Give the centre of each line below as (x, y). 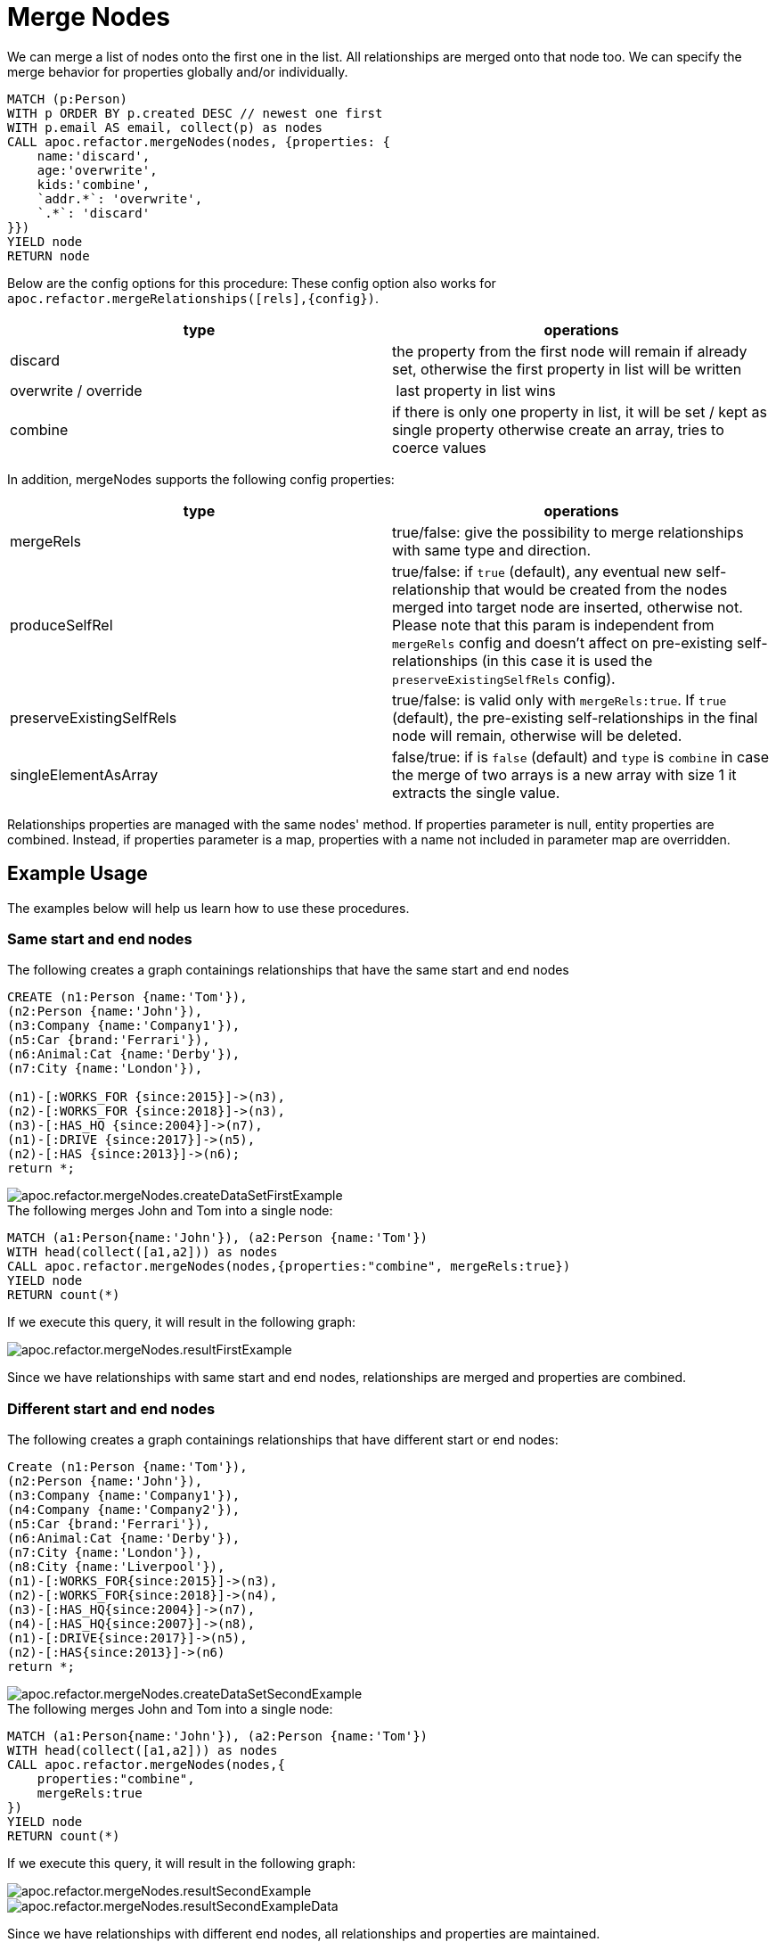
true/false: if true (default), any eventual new (542, 571)
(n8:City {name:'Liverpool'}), (116, 1567)
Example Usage (78, 874)
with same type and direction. (491, 550)
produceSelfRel (61, 625)
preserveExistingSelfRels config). (504, 678)
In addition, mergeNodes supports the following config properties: (201, 479)
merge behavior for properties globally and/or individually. (178, 71)
